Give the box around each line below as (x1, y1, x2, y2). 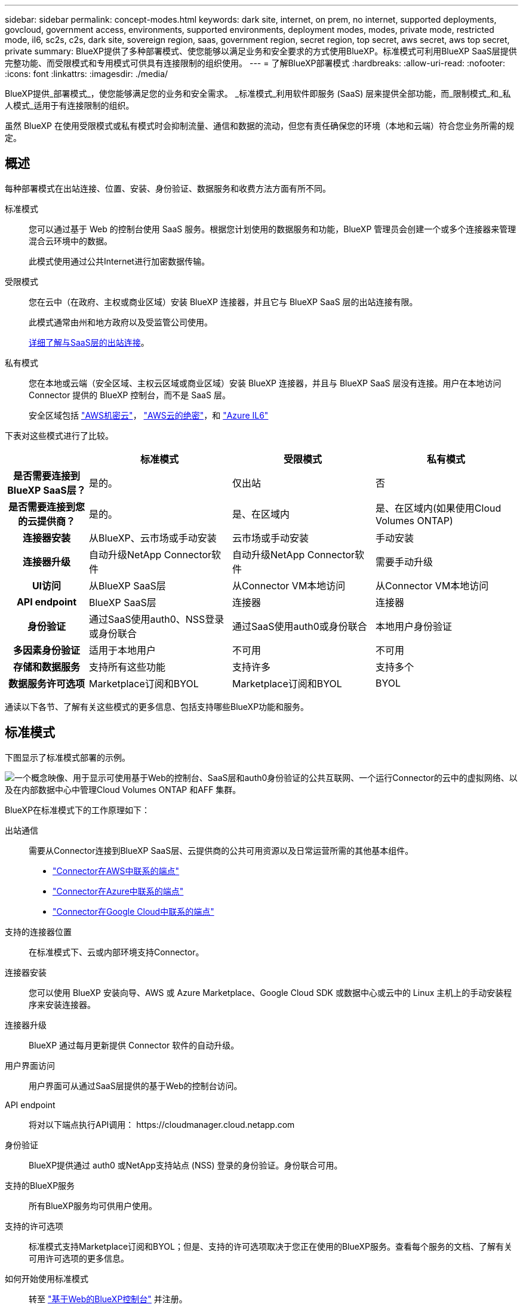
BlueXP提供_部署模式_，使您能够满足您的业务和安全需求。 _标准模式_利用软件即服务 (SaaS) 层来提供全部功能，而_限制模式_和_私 (5, 88, 511, 99)
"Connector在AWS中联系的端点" (53, 865, 180, 876)
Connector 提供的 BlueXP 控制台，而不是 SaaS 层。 (29, 389, 230, 400)
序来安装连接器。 (29, 999, 96, 1010)
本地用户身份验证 (376, 620, 453, 632)
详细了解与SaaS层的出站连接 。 (29, 337, 149, 347)
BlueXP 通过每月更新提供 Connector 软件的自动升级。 (29, 1039, 239, 1050)
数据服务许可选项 (8, 677, 85, 690)
